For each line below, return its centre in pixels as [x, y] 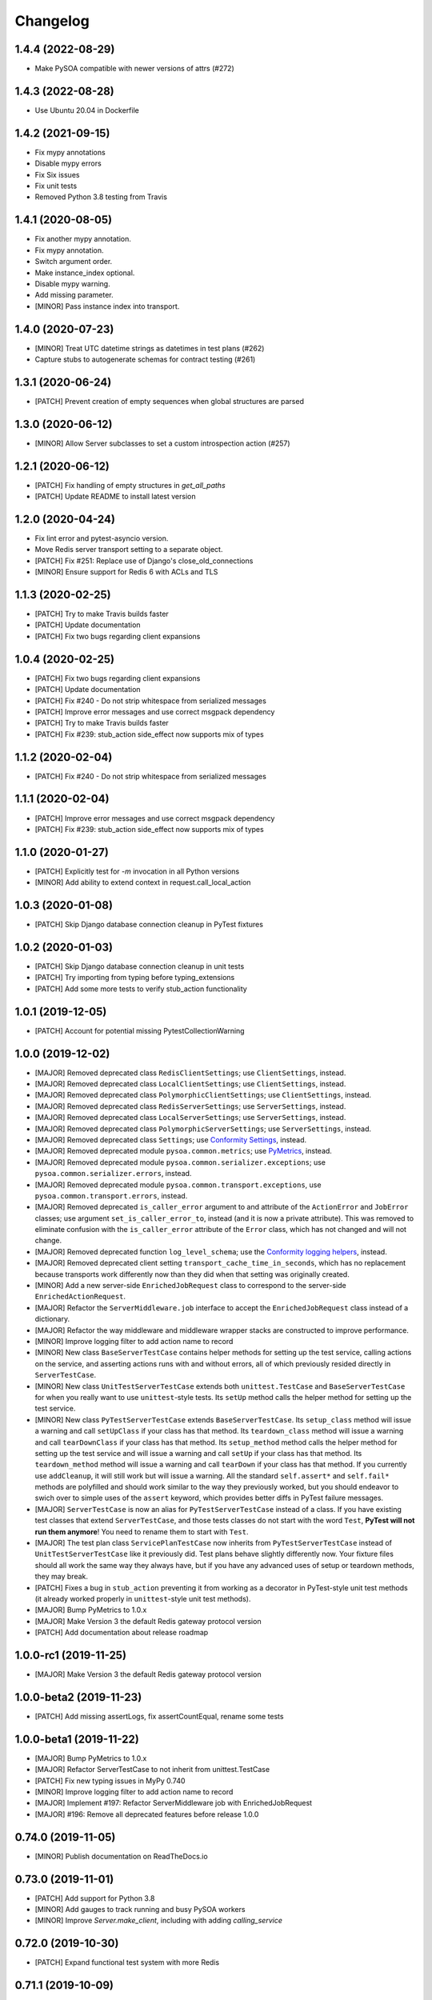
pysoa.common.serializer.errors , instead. [113, 1174]
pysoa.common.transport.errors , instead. [111, 1195]
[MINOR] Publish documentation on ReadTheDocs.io [121, 1856]
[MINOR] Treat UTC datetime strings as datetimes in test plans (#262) [150, 348]
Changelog [52, 21]
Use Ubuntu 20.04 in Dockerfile [87, 110]
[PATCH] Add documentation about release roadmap [122, 1633]
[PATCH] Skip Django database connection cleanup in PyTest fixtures [149, 925]
